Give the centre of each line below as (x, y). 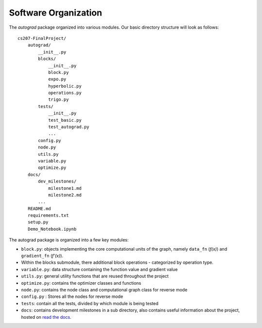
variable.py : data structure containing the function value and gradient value (99, 269)
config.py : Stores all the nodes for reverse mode (72, 296)
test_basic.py (65, 120)
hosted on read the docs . (46, 317)
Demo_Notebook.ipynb (52, 229)
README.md (39, 209)
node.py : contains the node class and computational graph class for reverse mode (104, 290)
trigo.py (58, 100)
